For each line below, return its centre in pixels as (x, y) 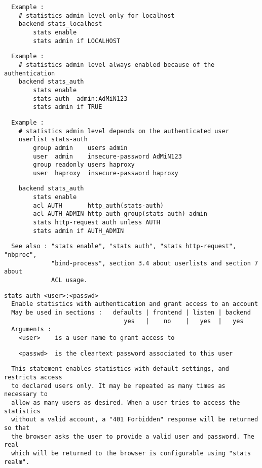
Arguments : (31, 329)
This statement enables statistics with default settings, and (120, 369)
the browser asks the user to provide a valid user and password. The (133, 436)
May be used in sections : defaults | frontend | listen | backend (131, 313)
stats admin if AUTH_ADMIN (79, 231)
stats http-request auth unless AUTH (97, 223)
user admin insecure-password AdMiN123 (107, 156)
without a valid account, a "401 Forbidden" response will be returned (135, 420)
